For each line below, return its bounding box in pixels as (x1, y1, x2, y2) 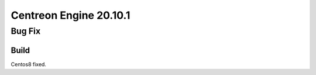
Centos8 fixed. (11, 60, 47, 67)
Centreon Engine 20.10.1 (11, 9, 130, 22)
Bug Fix (11, 26, 41, 36)
